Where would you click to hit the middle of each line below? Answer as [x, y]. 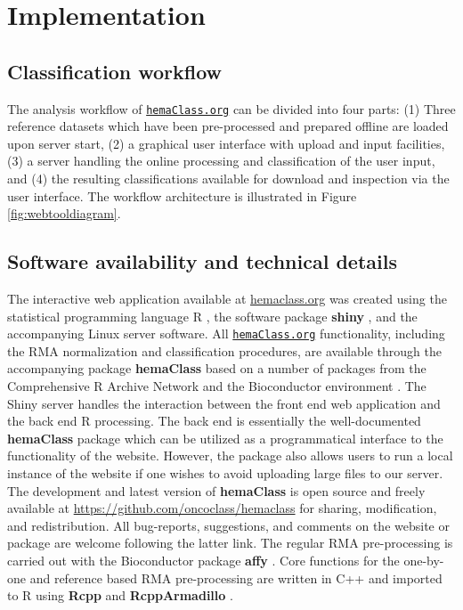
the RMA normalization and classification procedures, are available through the [224, 350]
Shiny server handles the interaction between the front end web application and [224, 403]
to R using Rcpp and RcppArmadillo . [120, 595]
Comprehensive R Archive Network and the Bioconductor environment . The [217, 386]
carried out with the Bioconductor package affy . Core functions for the [203, 560]
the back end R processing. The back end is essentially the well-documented [214, 421]
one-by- [424, 560]
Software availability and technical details [202, 261]
